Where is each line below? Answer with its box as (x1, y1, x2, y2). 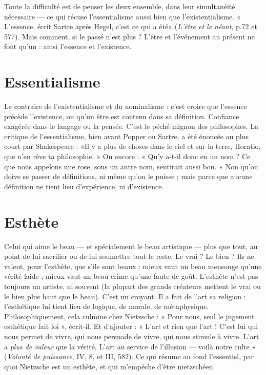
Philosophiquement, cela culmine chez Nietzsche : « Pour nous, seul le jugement (4, 311, 255, 321)
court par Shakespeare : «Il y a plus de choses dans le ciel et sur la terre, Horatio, (4, 141, 261, 151)
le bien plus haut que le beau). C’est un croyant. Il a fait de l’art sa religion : (4, 291, 246, 301)
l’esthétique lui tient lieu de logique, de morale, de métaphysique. (4, 301, 209, 312)
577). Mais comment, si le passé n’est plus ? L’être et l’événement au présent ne (4, 31, 255, 41)
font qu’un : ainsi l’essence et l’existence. (4, 41, 132, 52)
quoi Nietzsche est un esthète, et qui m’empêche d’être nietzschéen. (4, 361, 215, 371)
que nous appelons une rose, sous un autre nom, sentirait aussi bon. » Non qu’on (4, 161, 258, 171)
